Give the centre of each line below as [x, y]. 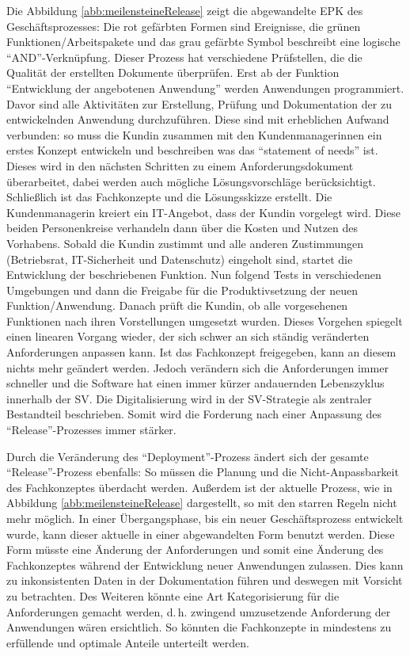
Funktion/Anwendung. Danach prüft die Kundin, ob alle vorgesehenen [177, 305]
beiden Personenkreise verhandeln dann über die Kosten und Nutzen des [182, 228]
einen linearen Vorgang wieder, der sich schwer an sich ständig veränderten [188, 336]
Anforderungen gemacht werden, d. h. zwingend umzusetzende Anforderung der [199, 611]
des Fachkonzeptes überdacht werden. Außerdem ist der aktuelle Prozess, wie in [199, 487]
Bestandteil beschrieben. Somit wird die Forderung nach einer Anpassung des [194, 414]
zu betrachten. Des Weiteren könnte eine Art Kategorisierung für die [173, 595]
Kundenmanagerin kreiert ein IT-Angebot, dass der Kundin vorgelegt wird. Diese [204, 212]
